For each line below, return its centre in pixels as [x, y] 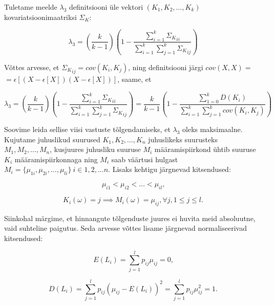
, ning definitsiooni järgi [166, 67]
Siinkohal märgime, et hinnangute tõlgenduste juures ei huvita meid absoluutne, [130, 218]
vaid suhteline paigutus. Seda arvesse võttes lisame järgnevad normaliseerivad [125, 228]
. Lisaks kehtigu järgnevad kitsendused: [170, 169]
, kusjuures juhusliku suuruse [95, 149]
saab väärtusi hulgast [145, 159]
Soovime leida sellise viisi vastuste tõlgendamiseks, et [87, 129]
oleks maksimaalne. [213, 129]
